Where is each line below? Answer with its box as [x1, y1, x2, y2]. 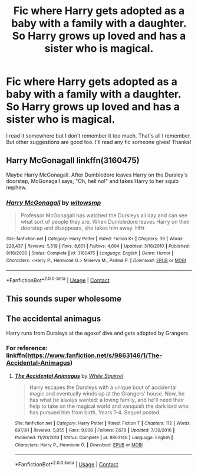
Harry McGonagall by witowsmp [6, 198, 101, 207]
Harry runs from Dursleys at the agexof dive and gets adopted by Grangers [6, 329, 189, 336]
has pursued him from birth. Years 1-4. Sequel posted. [29, 408, 161, 416]
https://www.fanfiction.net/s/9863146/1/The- [27, 351, 163, 359]
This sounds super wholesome [6, 293, 122, 303]
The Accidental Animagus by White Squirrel [14, 372, 124, 379]
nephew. [6, 184, 27, 191]
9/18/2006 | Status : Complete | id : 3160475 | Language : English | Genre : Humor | [6, 250, 174, 256]
